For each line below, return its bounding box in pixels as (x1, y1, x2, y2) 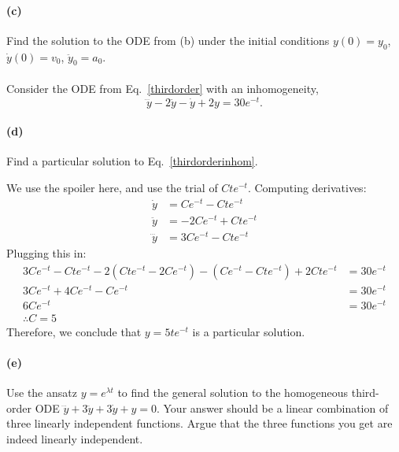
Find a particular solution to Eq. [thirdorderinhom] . (6, 153, 258, 169)
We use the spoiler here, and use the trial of (6, 180, 218, 196)
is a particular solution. (192, 323, 305, 339)
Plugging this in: (6, 244, 87, 261)
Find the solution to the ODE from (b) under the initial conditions (6, 31, 330, 48)
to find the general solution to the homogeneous (117, 384, 349, 401)
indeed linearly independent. (6, 431, 143, 447)
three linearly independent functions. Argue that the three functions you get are (6, 415, 393, 432)
